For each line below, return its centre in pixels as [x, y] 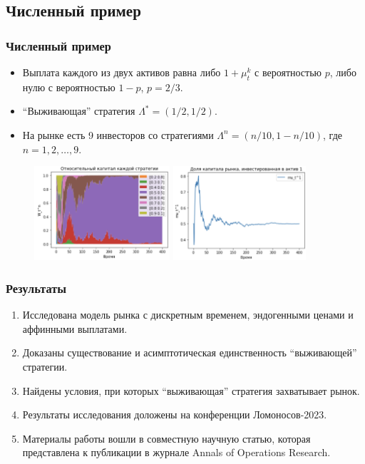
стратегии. [45, 367]
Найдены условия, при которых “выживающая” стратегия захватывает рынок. [191, 390]
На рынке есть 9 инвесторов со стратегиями [118, 134]
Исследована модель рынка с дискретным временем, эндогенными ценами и [188, 315]
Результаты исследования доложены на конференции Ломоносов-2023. [175, 414]
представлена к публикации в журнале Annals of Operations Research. [176, 452]
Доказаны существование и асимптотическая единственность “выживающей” [190, 352]
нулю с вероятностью [69, 87]
